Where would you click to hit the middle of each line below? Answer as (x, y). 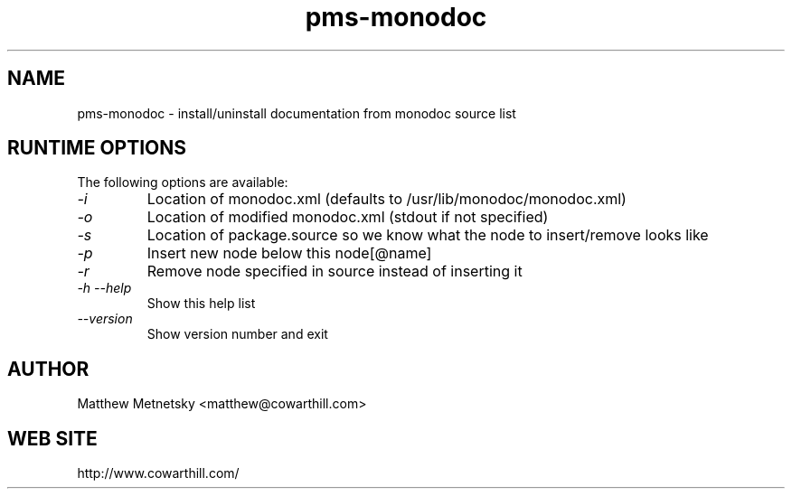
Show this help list (201, 304)
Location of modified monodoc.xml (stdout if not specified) (348, 217)
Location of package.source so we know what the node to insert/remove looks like (428, 235)
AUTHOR (48, 369)
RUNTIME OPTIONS (97, 148)
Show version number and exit (237, 334)
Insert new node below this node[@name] (289, 253)
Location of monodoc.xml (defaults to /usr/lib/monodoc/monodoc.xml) (387, 199)
